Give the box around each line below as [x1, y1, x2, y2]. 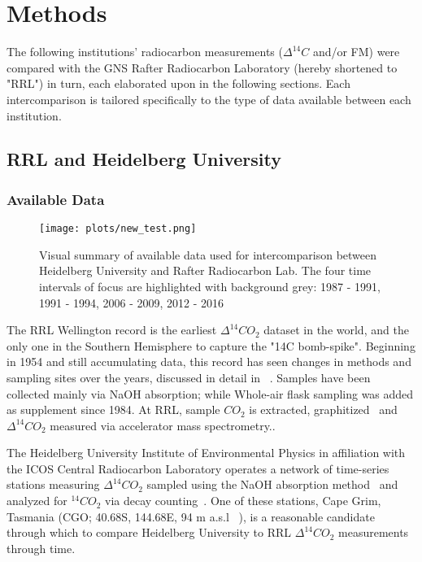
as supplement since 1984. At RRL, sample [7, 401, 220, 418]
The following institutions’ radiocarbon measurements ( [7, 43, 283, 60]
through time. [7, 539, 76, 556]
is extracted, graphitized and [249, 401, 398, 418]
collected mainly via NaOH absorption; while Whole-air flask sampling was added [7, 385, 414, 402]
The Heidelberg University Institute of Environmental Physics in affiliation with [7, 444, 406, 461]
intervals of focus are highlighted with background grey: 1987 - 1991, [39, 277, 381, 294]
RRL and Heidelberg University [7, 146, 282, 172]
